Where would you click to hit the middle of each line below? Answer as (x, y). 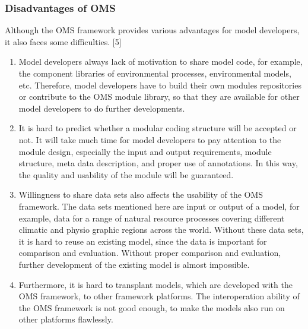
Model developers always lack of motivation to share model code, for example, (161, 61)
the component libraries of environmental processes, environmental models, (155, 73)
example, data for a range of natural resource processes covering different (152, 218)
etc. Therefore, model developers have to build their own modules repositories (160, 85)
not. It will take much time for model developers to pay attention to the (150, 139)
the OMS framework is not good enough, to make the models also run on (152, 307)
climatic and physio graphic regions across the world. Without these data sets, (161, 230)
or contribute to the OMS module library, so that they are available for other (159, 97)
